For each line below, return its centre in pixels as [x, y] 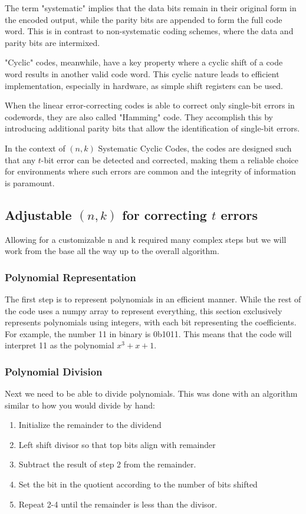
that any [20, 159]
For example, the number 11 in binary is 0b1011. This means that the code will [148, 333]
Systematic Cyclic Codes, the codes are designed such [195, 148]
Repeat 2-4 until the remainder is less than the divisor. [118, 504]
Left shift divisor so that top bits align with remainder [117, 444]
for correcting [164, 214]
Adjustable [38, 214]
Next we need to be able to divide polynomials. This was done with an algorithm [151, 393]
